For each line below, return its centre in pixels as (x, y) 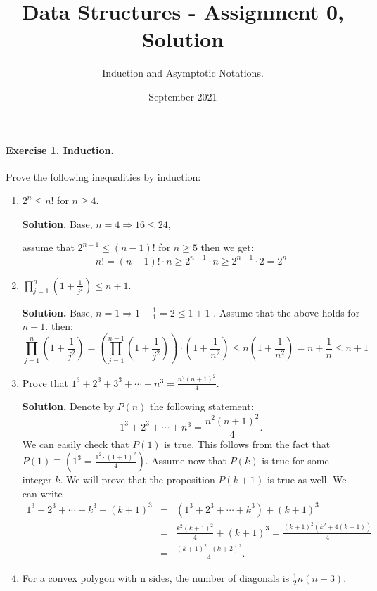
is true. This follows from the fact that (247, 444)
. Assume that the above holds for (287, 312)
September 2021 (183, 96)
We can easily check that (76, 444)
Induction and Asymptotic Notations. (183, 73)
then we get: (227, 247)
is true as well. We (307, 479)
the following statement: (202, 406)
